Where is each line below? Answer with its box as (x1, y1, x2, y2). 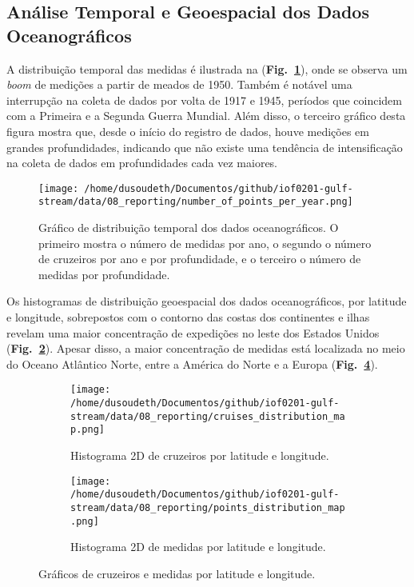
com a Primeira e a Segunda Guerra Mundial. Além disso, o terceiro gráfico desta (6, 107, 406, 124)
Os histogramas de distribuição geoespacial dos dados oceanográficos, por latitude (6, 293, 407, 309)
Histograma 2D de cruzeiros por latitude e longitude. (70, 447, 329, 464)
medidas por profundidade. (38, 266, 170, 282)
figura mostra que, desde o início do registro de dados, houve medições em (6, 122, 369, 139)
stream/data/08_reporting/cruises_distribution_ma (70, 410, 345, 422)
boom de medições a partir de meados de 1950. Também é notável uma (6, 76, 352, 93)
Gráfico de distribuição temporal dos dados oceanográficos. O (38, 219, 339, 236)
